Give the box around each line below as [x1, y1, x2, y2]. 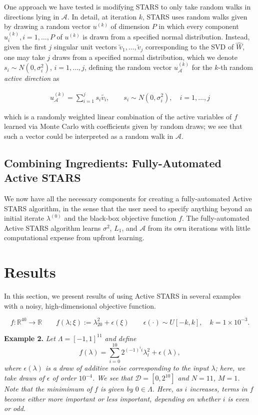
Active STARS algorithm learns [4, 222, 101, 233]
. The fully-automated [182, 213, 249, 223]
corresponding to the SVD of [145, 41, 234, 52]
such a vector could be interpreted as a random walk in [4, 130, 173, 141]
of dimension [110, 21, 150, 31]
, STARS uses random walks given [142, 11, 247, 21]
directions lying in [4, 11, 59, 21]
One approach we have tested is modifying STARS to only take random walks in [4, 1, 251, 11]
